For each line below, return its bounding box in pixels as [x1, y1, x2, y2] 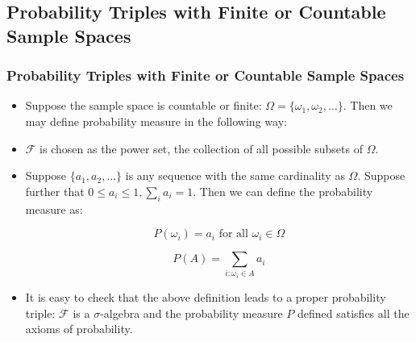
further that [25, 182, 85, 199]
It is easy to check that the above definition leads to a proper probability [25, 289, 386, 306]
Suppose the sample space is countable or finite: [25, 97, 262, 114]
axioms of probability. [25, 320, 133, 337]
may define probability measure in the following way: [25, 112, 287, 129]
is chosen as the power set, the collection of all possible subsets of [40, 140, 363, 156]
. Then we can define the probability [193, 182, 373, 199]
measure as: [25, 200, 83, 217]
